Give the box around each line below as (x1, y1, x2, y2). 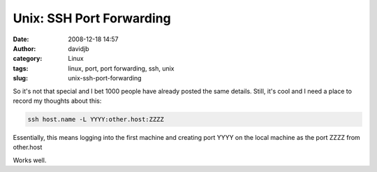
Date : (13, 35, 29, 43)
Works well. (13, 156, 47, 164)
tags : (13, 64, 29, 73)
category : (13, 55, 43, 63)
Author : (13, 44, 36, 52)
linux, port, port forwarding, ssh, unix (68, 64, 175, 73)
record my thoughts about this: (13, 96, 102, 105)
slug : (13, 74, 28, 83)
